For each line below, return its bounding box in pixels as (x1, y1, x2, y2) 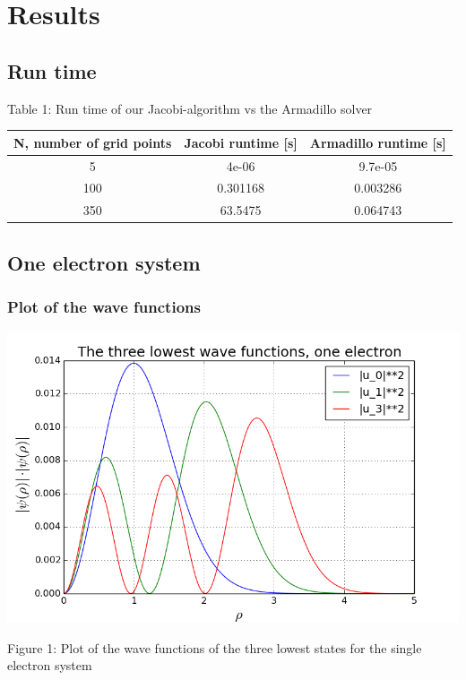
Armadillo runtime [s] (309, 133, 446, 151)
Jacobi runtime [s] (184, 133, 298, 151)
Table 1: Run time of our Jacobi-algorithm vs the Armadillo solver (7, 99, 373, 117)
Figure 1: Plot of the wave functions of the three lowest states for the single (7, 638, 422, 657)
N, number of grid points (13, 133, 172, 151)
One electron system (7, 248, 201, 276)
